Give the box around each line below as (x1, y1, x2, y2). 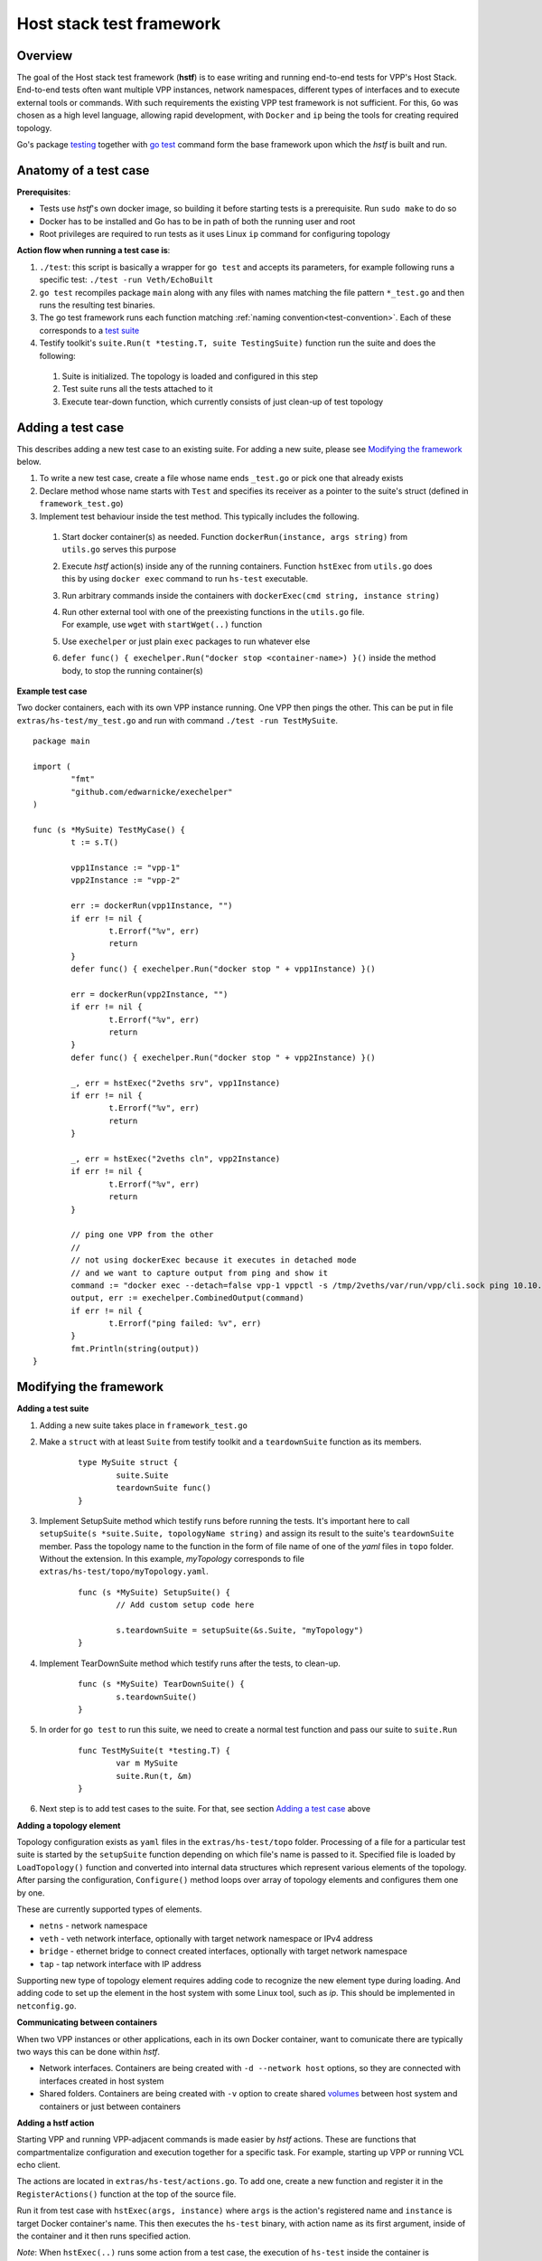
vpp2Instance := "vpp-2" (70, 875, 181, 885)
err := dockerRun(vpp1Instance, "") (70, 901, 234, 911)
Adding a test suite (16, 1403, 89, 1414)
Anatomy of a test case (16, 163, 150, 178)
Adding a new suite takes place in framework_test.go (39, 1420, 248, 1431)
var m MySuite (116, 1758, 179, 1768)
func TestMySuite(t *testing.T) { (78, 1745, 230, 1755)
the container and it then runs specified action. (16, 2230, 192, 2242)
